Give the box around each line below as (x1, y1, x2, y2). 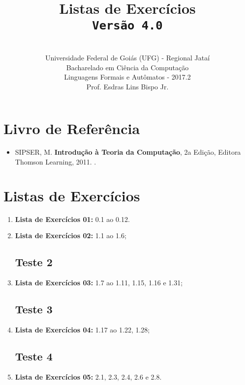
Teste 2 (15, 254, 53, 270)
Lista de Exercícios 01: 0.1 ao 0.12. (15, 214, 130, 224)
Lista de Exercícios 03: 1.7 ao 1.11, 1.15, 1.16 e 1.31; (15, 277, 183, 288)
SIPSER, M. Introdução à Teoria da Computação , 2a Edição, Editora (15, 147, 241, 157)
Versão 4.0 (92, 19, 163, 33)
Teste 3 (15, 302, 53, 317)
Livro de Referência (3, 118, 140, 138)
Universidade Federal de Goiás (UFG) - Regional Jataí (45, 53, 210, 63)
